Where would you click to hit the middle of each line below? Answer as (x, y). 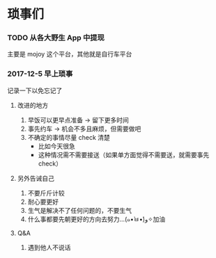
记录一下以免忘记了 (35, 90)
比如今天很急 (56, 146)
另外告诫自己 (36, 178)
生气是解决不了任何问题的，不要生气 (80, 210)
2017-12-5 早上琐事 (40, 74)
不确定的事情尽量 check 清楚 (69, 137)
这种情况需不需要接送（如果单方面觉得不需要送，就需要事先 (124, 154)
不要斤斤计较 (46, 193)
